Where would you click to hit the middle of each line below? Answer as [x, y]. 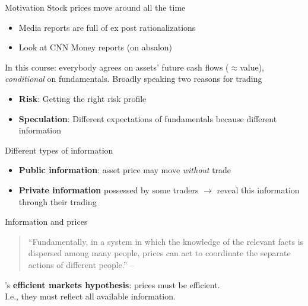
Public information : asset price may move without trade [125, 170]
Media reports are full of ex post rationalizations [107, 27]
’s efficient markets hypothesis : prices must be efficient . [112, 284]
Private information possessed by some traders [109, 189]
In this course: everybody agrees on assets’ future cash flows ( [117, 67]
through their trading [58, 201]
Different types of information [59, 150]
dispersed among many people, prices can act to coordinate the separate [159, 253]
